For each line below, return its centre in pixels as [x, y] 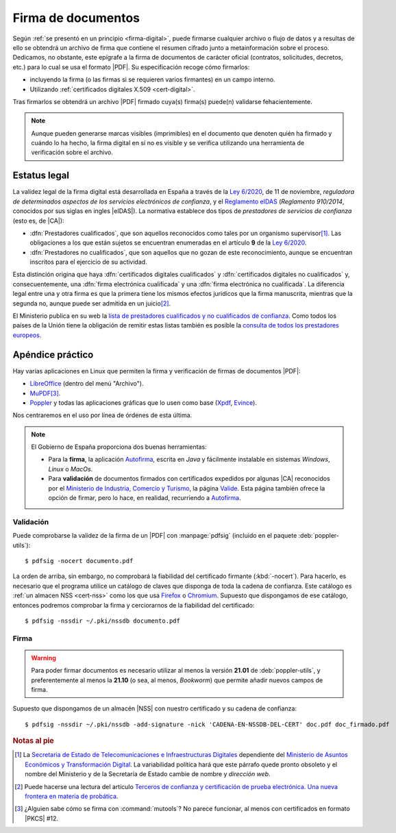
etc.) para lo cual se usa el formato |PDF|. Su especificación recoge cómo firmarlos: [131, 67]
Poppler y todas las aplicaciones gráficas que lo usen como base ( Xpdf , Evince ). [143, 402]
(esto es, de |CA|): [38, 221]
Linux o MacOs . [71, 469]
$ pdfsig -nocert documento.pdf [79, 561]
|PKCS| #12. [41, 818]
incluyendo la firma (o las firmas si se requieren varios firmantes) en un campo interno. [152, 79]
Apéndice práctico [53, 355]
